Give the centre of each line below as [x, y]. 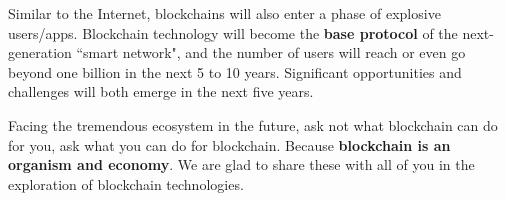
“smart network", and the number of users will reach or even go [271, 52]
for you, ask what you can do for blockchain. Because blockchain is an [229, 144]
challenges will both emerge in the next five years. [161, 91]
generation [40, 52]
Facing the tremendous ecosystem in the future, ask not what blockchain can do [253, 124]
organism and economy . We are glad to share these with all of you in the [241, 164]
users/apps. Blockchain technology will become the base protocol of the [233, 32]
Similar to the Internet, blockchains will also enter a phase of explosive [224, 13]
